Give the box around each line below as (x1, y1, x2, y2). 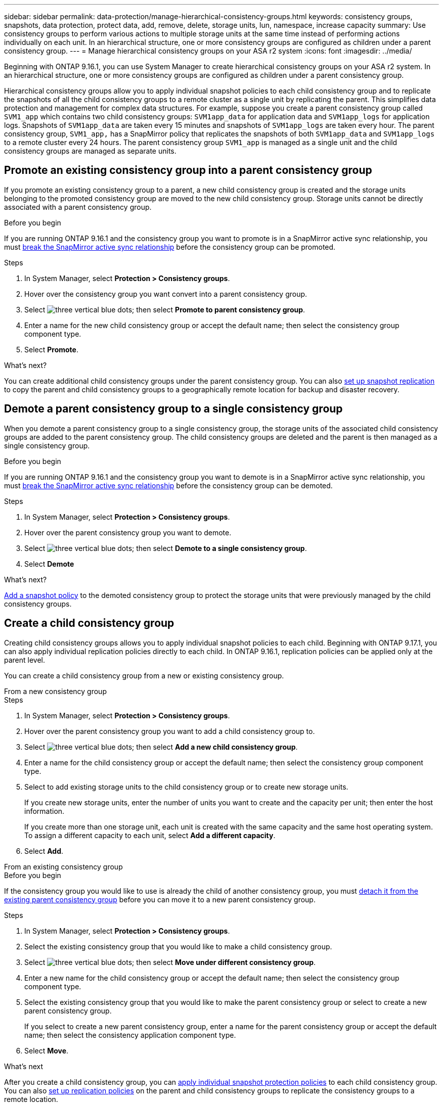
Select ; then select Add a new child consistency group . (24, 742, 298, 751)
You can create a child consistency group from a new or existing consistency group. (4, 671, 284, 680)
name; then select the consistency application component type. (24, 1030, 236, 1039)
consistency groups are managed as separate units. (4, 147, 176, 155)
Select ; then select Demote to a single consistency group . (24, 543, 307, 553)
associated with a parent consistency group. (4, 202, 152, 211)
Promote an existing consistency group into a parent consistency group (4, 164, 372, 177)
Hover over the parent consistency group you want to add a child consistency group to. (24, 726, 315, 735)
